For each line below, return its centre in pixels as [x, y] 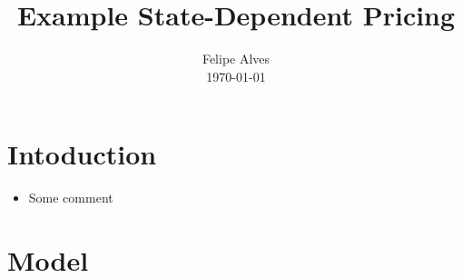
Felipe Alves [236, 59]
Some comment [71, 198]
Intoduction [82, 154]
